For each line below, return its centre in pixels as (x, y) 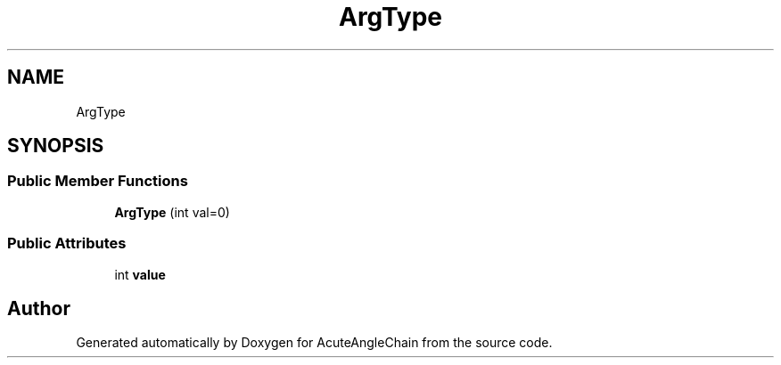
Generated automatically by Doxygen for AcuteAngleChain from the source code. (314, 343)
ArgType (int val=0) (172, 212)
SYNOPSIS (56, 146)
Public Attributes (67, 243)
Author (39, 308)
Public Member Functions (98, 181)
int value (140, 274)
